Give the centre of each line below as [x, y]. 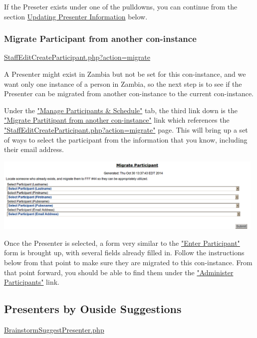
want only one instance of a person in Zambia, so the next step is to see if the [123, 84]
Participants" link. [32, 282]
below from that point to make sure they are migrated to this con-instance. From [128, 262]
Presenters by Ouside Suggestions [93, 309]
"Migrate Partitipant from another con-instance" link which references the [117, 120]
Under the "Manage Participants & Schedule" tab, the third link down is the [121, 110]
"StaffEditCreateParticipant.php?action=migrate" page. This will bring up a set [126, 129]
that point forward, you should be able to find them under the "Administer [119, 272]
